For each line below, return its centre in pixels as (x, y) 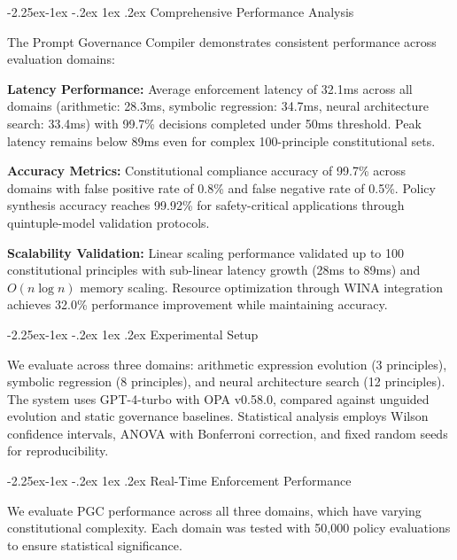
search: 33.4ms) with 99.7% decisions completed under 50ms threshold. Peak (214, 123)
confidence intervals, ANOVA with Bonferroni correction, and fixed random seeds (228, 433)
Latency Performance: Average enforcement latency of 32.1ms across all (210, 88)
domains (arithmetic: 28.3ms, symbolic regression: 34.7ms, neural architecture (218, 106)
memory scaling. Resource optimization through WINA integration (261, 287)
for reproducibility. (58, 451)
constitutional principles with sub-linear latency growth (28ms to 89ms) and (214, 270)
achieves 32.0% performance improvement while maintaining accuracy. (198, 304)
